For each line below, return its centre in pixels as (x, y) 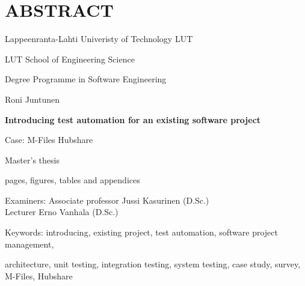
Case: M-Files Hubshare (49, 140)
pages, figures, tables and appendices (72, 180)
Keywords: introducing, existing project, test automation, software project (141, 232)
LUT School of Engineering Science (70, 59)
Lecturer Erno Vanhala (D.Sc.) (62, 212)
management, (29, 244)
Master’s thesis (32, 160)
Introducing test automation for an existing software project (133, 119)
